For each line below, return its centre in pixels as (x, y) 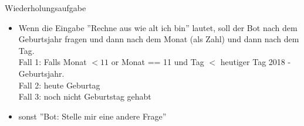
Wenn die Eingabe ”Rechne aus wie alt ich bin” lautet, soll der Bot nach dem (158, 27)
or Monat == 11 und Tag (158, 62)
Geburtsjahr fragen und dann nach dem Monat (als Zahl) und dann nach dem (159, 39)
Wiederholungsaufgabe (45, 8)
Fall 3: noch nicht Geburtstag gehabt (85, 96)
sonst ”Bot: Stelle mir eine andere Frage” (92, 116)
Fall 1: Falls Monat (53, 62)
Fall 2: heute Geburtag (59, 85)
